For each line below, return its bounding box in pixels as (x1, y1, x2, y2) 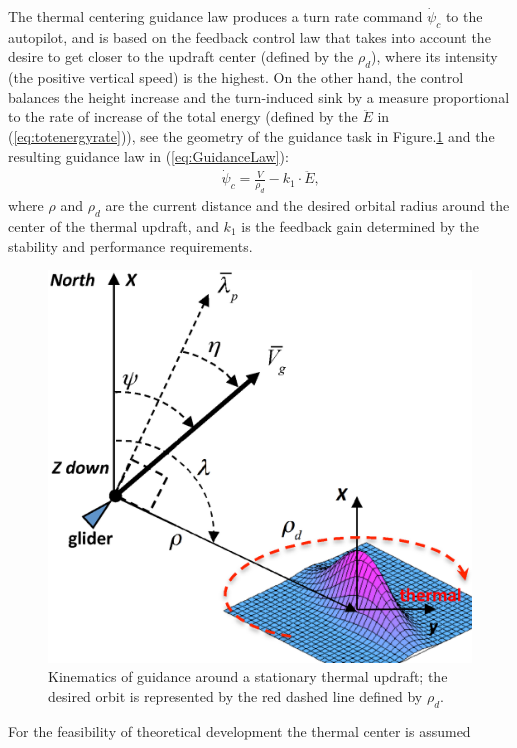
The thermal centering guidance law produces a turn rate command (8, 6, 423, 26)
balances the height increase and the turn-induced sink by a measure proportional (8, 86, 510, 107)
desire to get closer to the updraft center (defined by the (8, 46, 354, 67)
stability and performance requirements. (8, 235, 253, 256)
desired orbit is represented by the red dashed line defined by (48, 685, 423, 706)
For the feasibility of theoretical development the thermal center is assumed (8, 720, 471, 741)
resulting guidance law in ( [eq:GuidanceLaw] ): (8, 145, 289, 166)
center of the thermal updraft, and (8, 215, 219, 236)
